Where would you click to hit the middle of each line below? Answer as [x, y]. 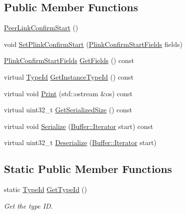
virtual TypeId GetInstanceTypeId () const [69, 76]
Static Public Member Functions [88, 169]
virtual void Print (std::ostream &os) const [68, 93]
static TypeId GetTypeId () [46, 189]
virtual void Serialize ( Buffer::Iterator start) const [79, 126]
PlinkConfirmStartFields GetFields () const [69, 60]
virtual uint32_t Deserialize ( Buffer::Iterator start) [80, 142]
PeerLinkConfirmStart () [41, 28]
